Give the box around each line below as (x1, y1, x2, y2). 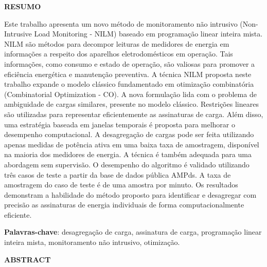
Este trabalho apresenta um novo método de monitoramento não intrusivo (4, 18, 238, 29)
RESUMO (4, 1, 41, 11)
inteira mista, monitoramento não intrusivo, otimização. (4, 237, 180, 247)
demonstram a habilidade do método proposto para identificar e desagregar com (4, 189, 257, 200)
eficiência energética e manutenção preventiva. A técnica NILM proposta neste (4, 68, 252, 79)
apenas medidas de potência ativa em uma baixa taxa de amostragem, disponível (4, 139, 259, 149)
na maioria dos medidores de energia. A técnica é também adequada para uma (4, 149, 252, 160)
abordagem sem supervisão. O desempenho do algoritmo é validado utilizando (4, 159, 250, 169)
